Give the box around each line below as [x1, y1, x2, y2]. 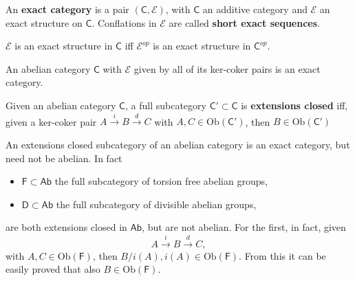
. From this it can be [239, 248, 326, 262]
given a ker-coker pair [6, 114, 97, 128]
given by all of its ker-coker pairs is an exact [133, 61, 321, 76]
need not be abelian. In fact [6, 150, 122, 165]
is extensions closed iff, [241, 98, 348, 112]
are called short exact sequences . [169, 15, 320, 30]
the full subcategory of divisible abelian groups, [56, 196, 257, 211]
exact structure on [6, 15, 83, 30]
